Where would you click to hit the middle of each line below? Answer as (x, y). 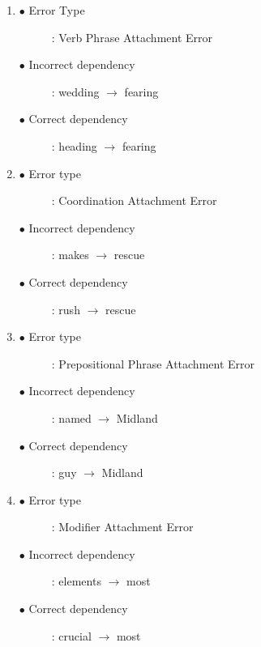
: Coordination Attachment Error (134, 200)
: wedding (75, 91)
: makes (70, 255)
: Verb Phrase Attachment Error (132, 37)
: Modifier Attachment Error (122, 527)
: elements (76, 581)
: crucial (71, 635)
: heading (74, 145)
